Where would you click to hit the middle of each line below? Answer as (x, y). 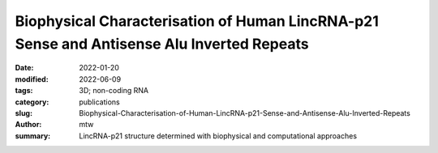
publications (100, 102)
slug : (24, 113)
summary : (33, 136)
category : (32, 102)
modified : (32, 79)
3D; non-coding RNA (114, 91)
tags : (24, 91)
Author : (28, 125)
